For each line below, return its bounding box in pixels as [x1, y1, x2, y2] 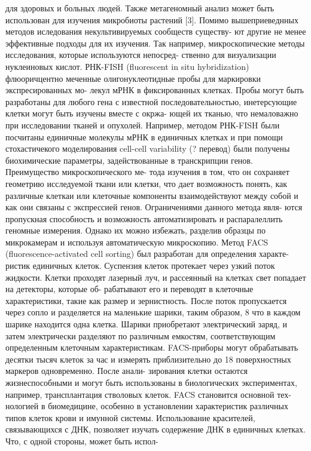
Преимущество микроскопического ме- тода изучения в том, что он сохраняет [5, 165, 289, 178]
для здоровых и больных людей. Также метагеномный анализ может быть [5, 2, 275, 14]
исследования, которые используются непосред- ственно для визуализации [5, 48, 276, 61]
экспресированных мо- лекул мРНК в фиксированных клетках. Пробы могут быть [5, 84, 304, 96]
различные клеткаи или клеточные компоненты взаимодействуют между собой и [5, 189, 298, 201]
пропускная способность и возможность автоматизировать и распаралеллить [5, 212, 283, 225]
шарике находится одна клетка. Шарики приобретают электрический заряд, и [5, 318, 288, 330]
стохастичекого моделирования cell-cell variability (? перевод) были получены [5, 142, 290, 155]
